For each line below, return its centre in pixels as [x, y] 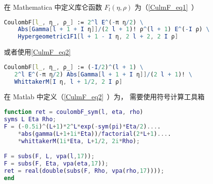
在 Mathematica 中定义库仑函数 [53, 7]
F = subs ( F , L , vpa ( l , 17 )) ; [49, 156]
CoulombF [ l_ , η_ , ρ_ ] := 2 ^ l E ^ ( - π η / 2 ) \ [74, 22]
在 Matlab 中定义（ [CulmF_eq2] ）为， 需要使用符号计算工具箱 [104, 97]
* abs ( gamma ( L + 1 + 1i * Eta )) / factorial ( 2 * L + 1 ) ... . [94, 134]
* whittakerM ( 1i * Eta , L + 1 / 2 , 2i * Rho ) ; [79, 141]
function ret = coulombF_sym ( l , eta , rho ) [74, 112]
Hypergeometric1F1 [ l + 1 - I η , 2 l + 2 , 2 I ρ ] [98, 37]
